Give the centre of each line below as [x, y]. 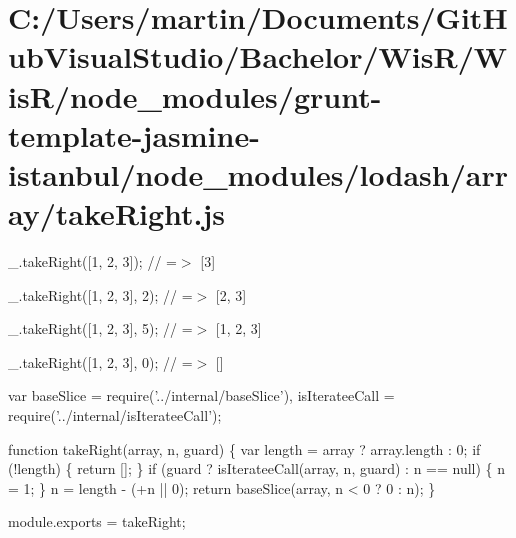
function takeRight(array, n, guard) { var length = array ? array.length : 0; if [244, 448]
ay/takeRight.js [117, 213]
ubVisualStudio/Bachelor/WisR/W [258, 56]
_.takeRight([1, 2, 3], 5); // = [100, 328]
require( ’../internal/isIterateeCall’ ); [115, 415]
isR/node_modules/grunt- [195, 95]
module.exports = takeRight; [97, 521]
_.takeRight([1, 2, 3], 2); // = [100, 294]
